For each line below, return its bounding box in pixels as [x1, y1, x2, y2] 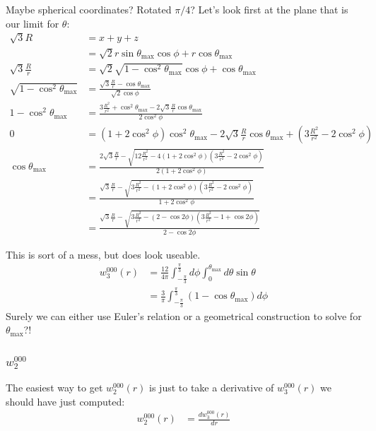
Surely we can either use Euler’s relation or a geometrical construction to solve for [6, 308, 362, 323]
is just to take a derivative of [149, 379, 274, 394]
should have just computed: [6, 394, 125, 408]
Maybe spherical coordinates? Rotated [6, 2, 172, 16]
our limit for [6, 16, 59, 30]
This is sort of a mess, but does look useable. [6, 247, 201, 261]
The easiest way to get [6, 379, 103, 394]
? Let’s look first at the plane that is [190, 2, 348, 16]
